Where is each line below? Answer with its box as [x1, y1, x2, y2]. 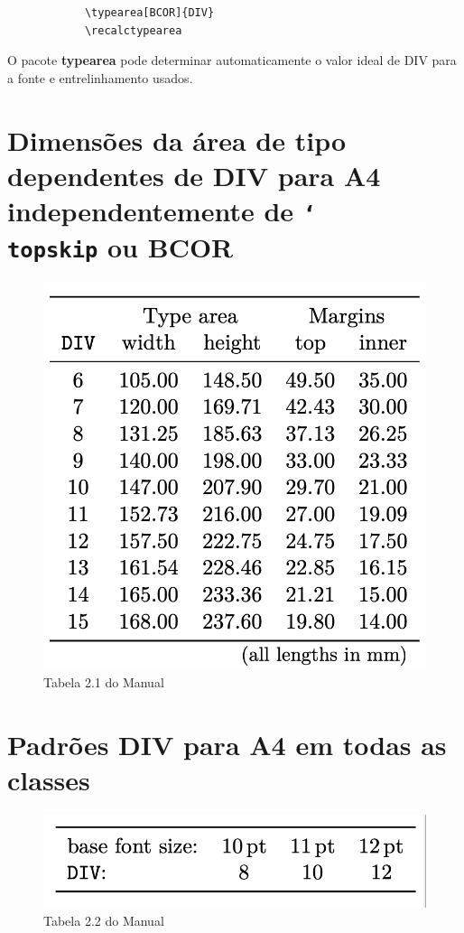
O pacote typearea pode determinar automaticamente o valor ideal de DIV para [7, 51, 457, 70]
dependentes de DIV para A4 [7, 156, 381, 193]
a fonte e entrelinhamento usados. [7, 68, 193, 87]
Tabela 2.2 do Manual [43, 911, 164, 930]
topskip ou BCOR [7, 229, 234, 266]
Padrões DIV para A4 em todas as [7, 726, 447, 763]
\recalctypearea [84, 23, 182, 37]
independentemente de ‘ [7, 191, 317, 229]
